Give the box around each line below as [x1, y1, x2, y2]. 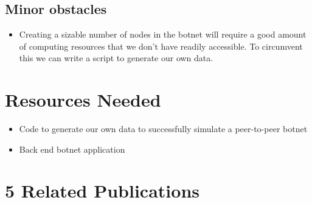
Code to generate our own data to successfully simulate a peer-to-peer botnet [19, 122, 308, 135]
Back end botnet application [19, 142, 125, 155]
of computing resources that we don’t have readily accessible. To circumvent [19, 39, 303, 52]
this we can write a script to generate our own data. [19, 52, 213, 64]
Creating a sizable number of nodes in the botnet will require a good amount [19, 28, 307, 41]
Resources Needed [5, 87, 161, 112]
